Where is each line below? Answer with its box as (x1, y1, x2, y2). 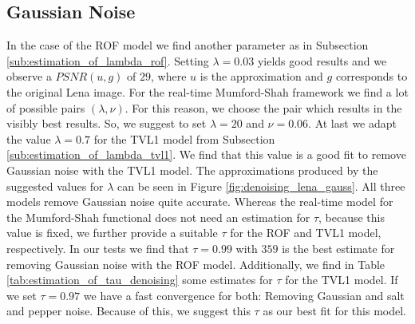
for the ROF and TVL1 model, (230, 224, 381, 241)
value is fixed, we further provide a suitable (6, 224, 218, 241)
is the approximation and (200, 68, 323, 85)
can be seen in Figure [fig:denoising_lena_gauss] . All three (117, 177, 405, 194)
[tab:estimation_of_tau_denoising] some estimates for (6, 271, 273, 288)
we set (6, 286, 37, 303)
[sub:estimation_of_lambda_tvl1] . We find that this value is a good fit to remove (6, 146, 406, 163)
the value (6, 130, 51, 147)
